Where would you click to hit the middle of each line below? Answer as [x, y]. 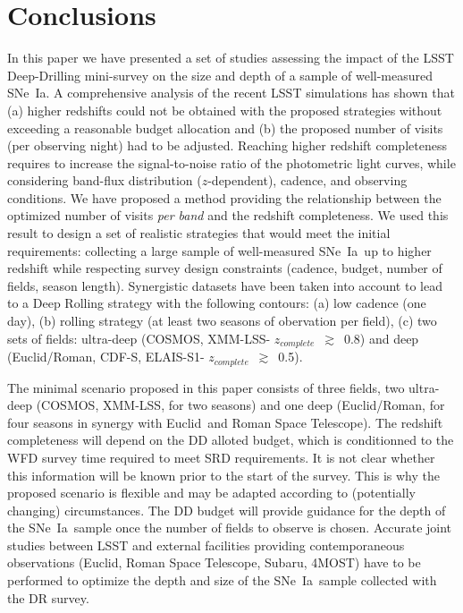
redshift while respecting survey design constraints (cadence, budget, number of [225, 268]
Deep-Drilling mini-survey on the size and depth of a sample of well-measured [220, 75]
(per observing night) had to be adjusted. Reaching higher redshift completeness [227, 145]
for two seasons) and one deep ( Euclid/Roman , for [307, 405]
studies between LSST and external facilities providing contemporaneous [206, 545]
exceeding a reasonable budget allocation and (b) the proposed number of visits [225, 128]
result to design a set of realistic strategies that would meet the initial [199, 233]
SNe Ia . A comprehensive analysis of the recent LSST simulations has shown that [231, 93]
